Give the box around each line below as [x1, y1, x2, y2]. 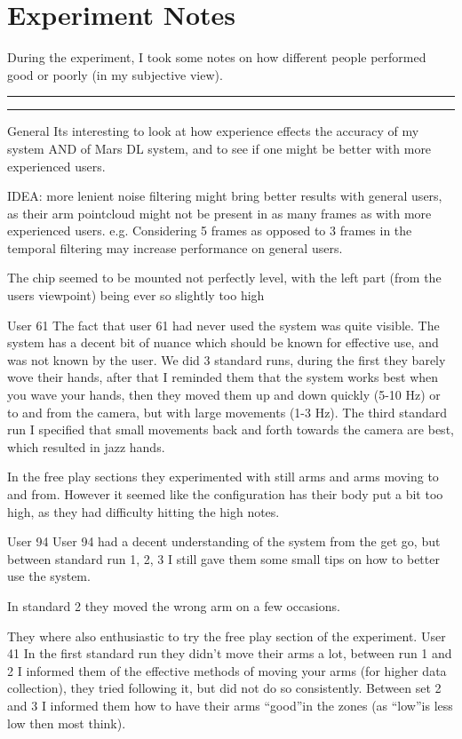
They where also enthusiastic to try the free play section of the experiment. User [7, 626, 446, 645]
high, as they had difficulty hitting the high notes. [7, 502, 280, 520]
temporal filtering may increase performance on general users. [7, 238, 343, 257]
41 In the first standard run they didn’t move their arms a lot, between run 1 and [7, 644, 452, 663]
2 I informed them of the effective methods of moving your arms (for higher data [7, 661, 447, 679]
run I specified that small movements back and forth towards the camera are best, [7, 420, 454, 439]
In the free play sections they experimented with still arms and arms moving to [7, 467, 439, 486]
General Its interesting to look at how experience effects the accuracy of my [7, 122, 419, 140]
